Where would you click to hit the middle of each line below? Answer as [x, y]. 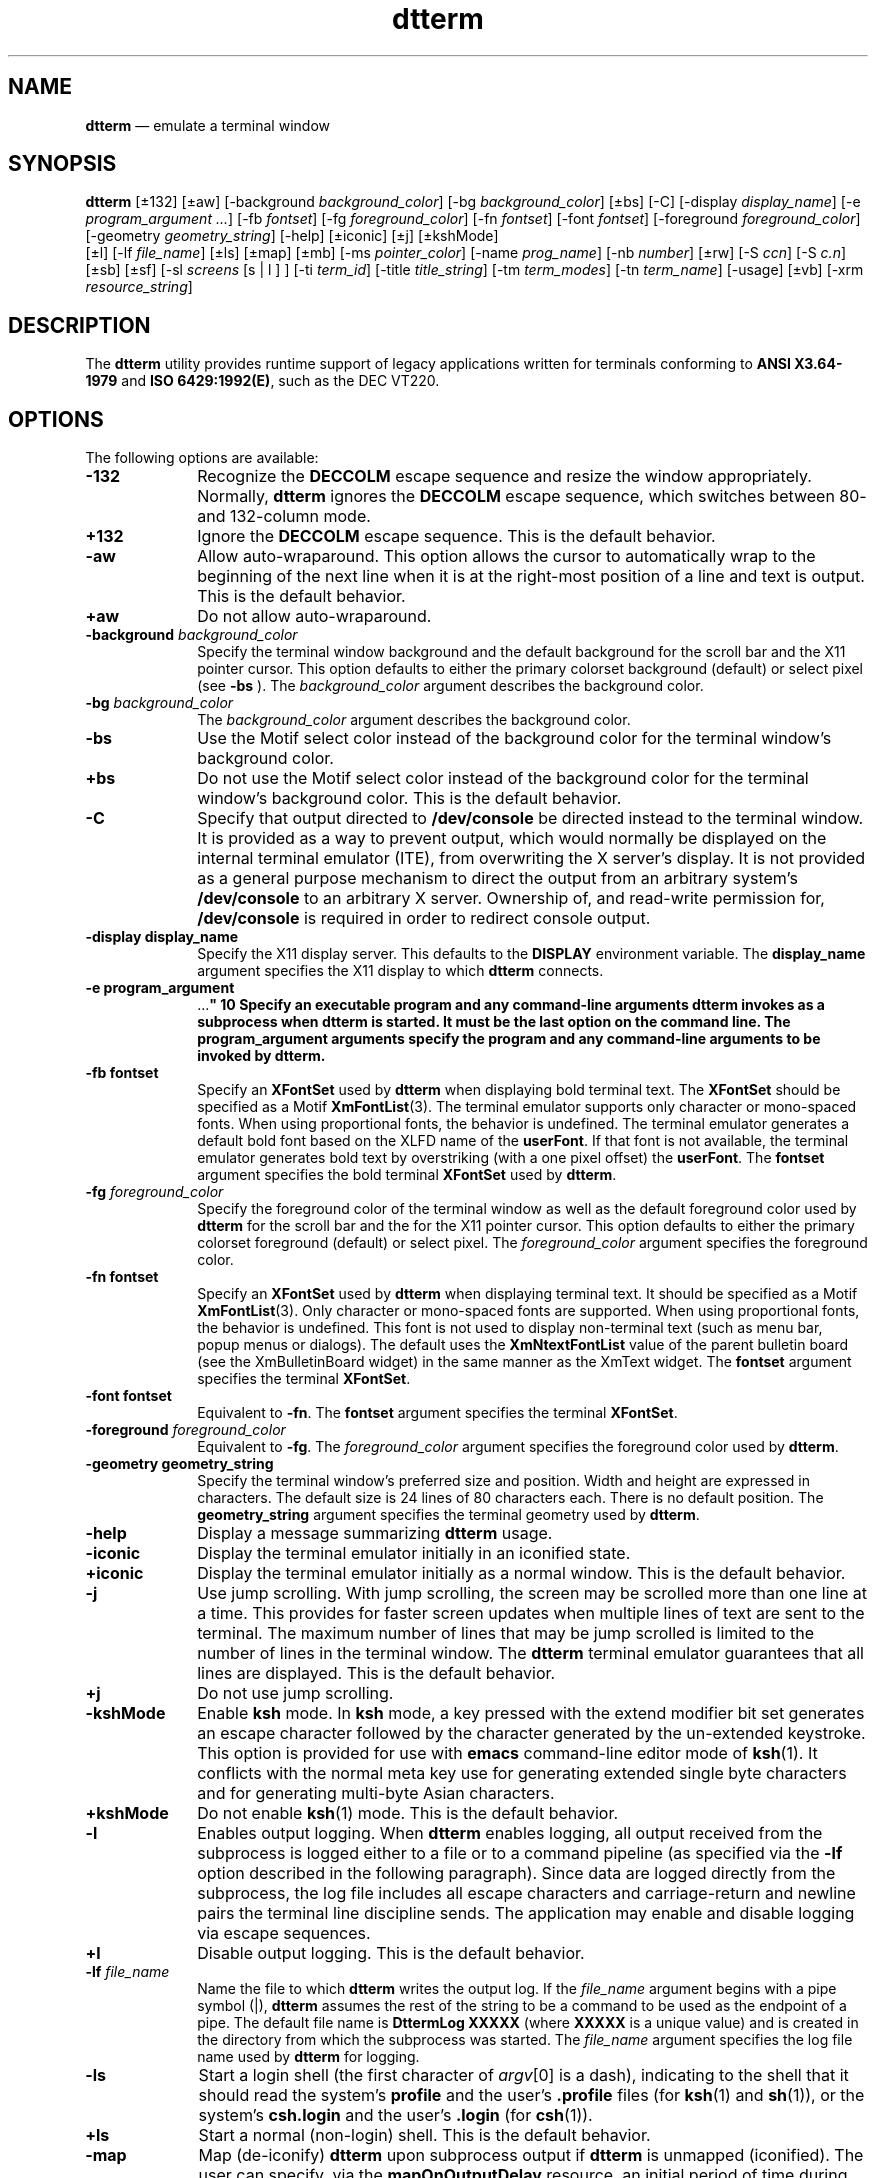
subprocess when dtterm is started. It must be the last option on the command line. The [494, 1022]
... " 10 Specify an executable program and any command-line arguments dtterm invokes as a [511, 1005]
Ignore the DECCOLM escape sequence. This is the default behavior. [456, 536]
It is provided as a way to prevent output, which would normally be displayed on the [512, 838]
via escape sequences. [284, 1933]
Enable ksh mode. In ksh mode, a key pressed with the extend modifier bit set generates [531, 1713]
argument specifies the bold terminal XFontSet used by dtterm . [407, 1175]
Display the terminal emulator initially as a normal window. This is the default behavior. [521, 1573]
